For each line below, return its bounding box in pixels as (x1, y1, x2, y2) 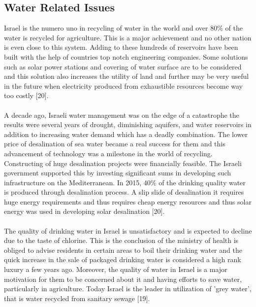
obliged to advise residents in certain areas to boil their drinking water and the (4, 244, 242, 255)
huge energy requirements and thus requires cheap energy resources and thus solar (4, 196, 252, 206)
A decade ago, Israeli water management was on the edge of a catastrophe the (4, 109, 239, 120)
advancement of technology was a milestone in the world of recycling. (4, 148, 213, 158)
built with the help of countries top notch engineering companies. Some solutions (4, 51, 248, 62)
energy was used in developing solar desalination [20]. (4, 206, 165, 216)
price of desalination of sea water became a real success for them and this (4, 138, 225, 149)
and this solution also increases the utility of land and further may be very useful (4, 71, 249, 81)
